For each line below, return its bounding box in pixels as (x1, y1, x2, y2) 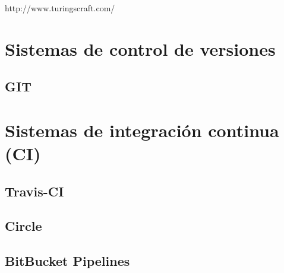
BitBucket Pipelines (5, 252, 130, 270)
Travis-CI (5, 182, 64, 200)
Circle (5, 217, 42, 235)
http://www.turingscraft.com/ (5, 2, 115, 14)
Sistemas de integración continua (5, 118, 279, 142)
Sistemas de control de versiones (5, 36, 276, 61)
